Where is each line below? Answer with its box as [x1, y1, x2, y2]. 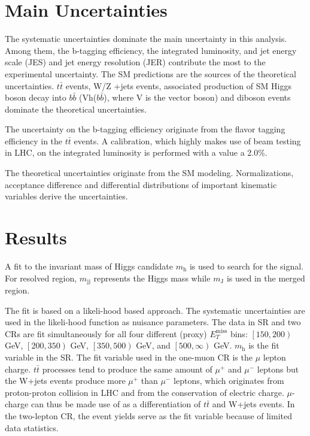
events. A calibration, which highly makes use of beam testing [74, 134, 301, 147]
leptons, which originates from [174, 374, 284, 387]
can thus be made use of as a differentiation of [31, 398, 201, 410]
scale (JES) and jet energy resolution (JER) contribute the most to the [5, 56, 266, 68]
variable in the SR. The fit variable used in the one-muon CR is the [5, 350, 253, 363]
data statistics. [5, 421, 59, 434]
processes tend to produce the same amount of [42, 362, 212, 375]
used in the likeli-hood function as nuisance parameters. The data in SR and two [5, 316, 301, 328]
